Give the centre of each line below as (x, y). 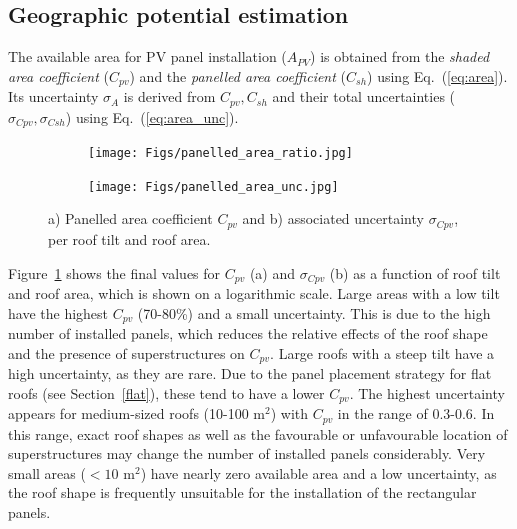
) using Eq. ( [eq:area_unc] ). (152, 116)
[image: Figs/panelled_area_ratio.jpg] (220, 153)
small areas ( (47, 472)
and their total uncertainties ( (364, 96)
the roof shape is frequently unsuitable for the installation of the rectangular (242, 492)
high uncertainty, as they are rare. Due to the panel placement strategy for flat (250, 373)
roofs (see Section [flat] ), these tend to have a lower (166, 392)
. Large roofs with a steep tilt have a (382, 352)
